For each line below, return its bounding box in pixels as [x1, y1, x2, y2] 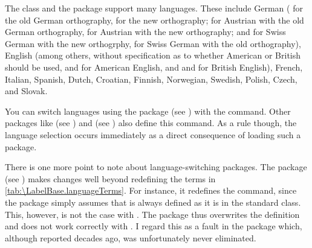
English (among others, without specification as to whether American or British [5, 49, 301, 62]
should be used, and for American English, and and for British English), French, [5, 60, 303, 73]
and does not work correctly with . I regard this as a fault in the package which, [5, 220, 302, 232]
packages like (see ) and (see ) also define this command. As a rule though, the [5, 116, 297, 129]
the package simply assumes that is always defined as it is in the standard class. [5, 196, 301, 208]
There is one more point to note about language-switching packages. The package [5, 161, 307, 173]
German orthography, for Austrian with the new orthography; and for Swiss [5, 25, 286, 38]
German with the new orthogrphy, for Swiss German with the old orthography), [5, 37, 301, 49]
